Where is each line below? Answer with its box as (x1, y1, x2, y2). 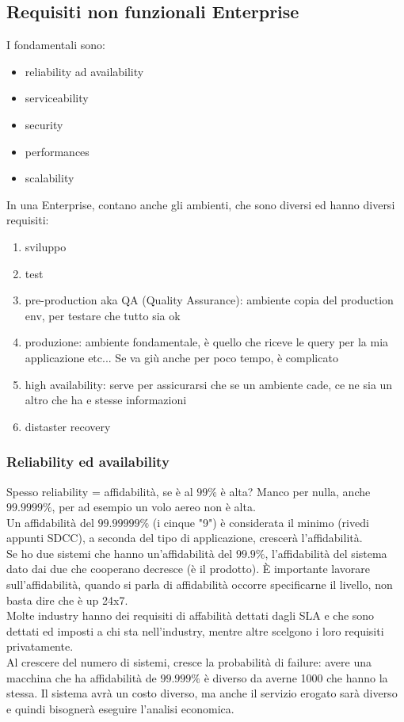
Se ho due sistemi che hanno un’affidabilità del (6, 544, 233, 561)
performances (25, 143, 90, 159)
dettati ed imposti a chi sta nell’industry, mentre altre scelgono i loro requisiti (6, 622, 384, 639)
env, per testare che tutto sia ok (25, 307, 181, 323)
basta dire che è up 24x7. (6, 591, 128, 608)
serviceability (25, 90, 89, 106)
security (25, 116, 63, 132)
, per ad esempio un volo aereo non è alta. (51, 499, 256, 515)
